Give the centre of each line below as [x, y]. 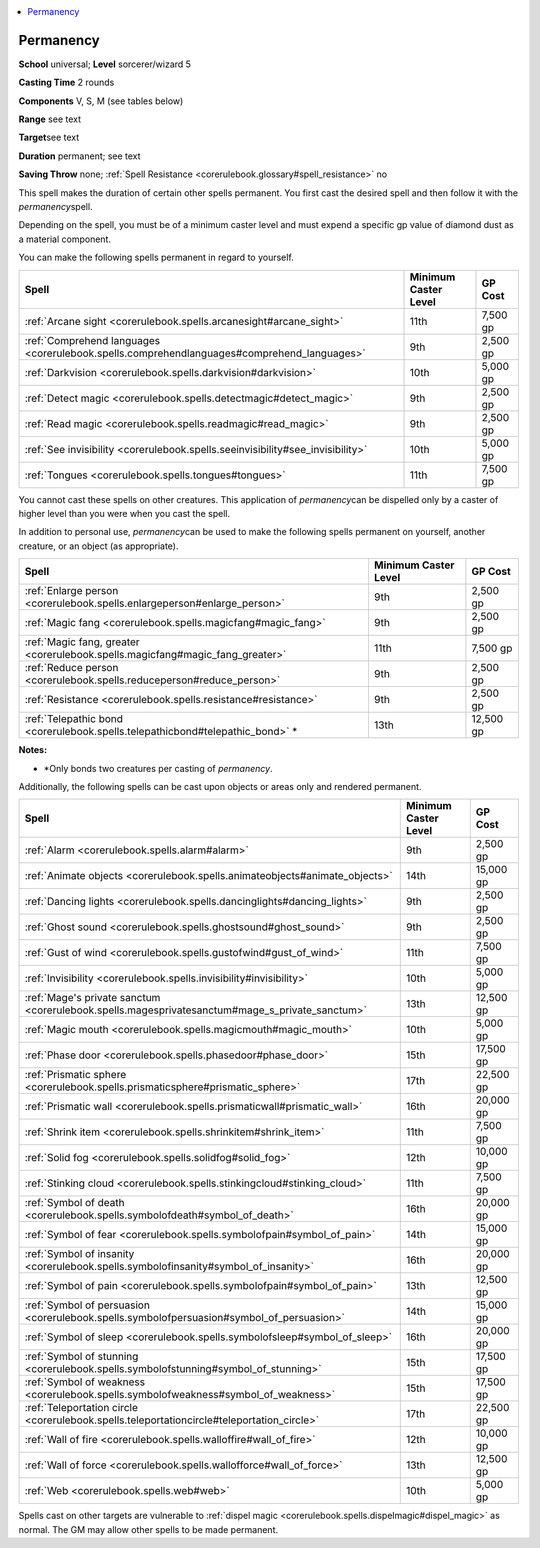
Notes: [33, 750]
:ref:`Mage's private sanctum [92, 998]
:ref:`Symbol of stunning [81, 1357]
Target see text [49, 137]
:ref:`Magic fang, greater [82, 642]
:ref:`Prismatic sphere [75, 1075]
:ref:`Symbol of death [74, 1203]
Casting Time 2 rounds [66, 82]
